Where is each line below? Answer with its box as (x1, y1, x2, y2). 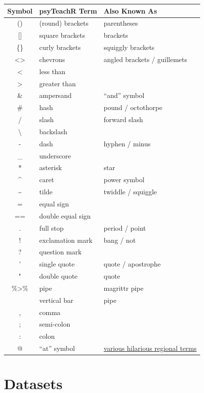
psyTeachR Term (39, 5, 97, 16)
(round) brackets (39, 18, 88, 28)
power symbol (103, 174, 145, 185)
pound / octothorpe (103, 102, 162, 112)
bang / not (103, 235, 136, 245)
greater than (39, 78, 76, 88)
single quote (39, 259, 75, 269)
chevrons (39, 54, 65, 64)
